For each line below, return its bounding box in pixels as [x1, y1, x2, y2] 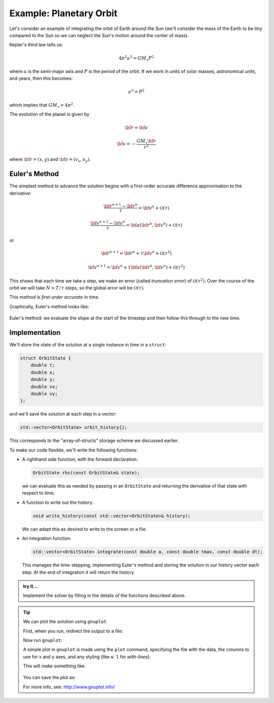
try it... [23, 583, 38, 589]
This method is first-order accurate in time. [9, 294, 100, 300]
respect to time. [22, 490, 55, 496]
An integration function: [22, 535, 72, 541]
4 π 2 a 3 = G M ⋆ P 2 [118, 54, 154, 62]
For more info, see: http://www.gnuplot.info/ [23, 684, 115, 690]
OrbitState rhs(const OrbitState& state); [32, 470, 140, 476]
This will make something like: [23, 663, 86, 669]
